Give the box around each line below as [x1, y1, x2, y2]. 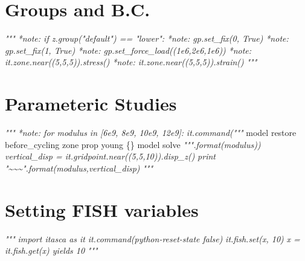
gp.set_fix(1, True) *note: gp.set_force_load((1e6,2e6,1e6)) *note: [5, 43, 252, 56]
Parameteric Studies [5, 91, 177, 116]
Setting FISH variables [5, 197, 199, 222]
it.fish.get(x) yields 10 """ [5, 244, 98, 257]
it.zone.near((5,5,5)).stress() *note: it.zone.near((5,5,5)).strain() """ [5, 56, 257, 68]
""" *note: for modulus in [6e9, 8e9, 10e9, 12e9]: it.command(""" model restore [5, 126, 297, 139]
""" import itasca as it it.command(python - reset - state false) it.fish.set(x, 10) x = [5, 232, 300, 245]
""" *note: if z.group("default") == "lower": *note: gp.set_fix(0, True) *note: [5, 32, 289, 45]
